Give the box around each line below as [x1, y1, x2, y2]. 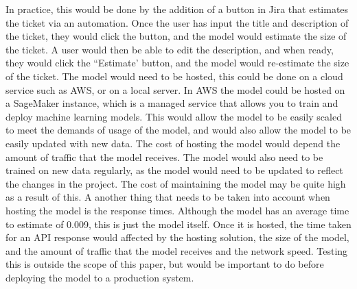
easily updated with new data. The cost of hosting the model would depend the [5, 136, 341, 150]
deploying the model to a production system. [5, 270, 194, 284]
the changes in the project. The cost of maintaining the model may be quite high [5, 176, 346, 190]
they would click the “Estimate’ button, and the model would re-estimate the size [5, 55, 349, 70]
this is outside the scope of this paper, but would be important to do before [5, 257, 324, 271]
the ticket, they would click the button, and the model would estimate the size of [5, 29, 347, 43]
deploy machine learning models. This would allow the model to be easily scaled [5, 109, 342, 123]
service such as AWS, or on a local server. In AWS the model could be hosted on [5, 82, 345, 97]
